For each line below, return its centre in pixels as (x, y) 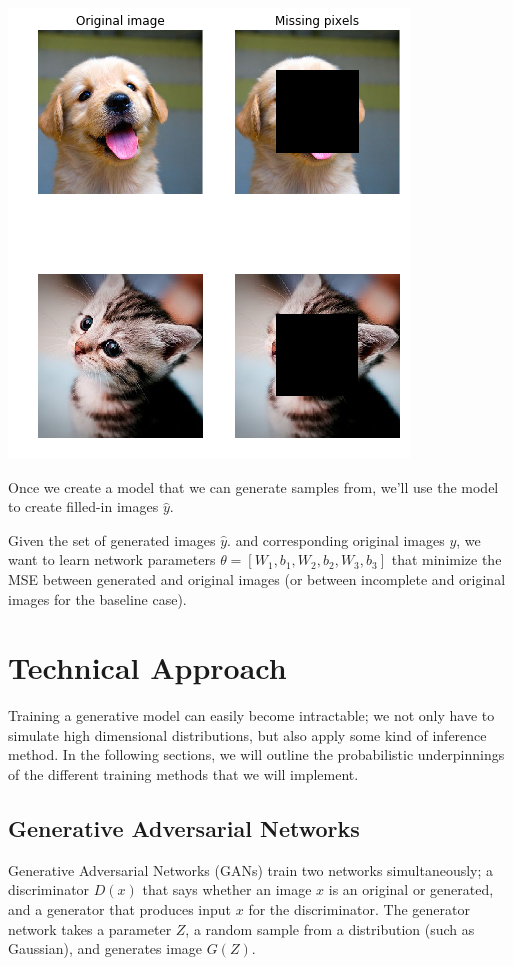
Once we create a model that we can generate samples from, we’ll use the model (253, 486)
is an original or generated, (411, 889)
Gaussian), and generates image (105, 948)
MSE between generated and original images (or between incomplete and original (257, 578)
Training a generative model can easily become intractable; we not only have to (251, 715)
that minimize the (446, 559)
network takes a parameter (90, 928)
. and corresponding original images (336, 539)
